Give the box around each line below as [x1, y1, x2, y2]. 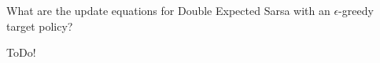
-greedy [338, 2, 374, 18]
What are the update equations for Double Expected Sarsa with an [6, 2, 330, 18]
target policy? [6, 17, 73, 34]
